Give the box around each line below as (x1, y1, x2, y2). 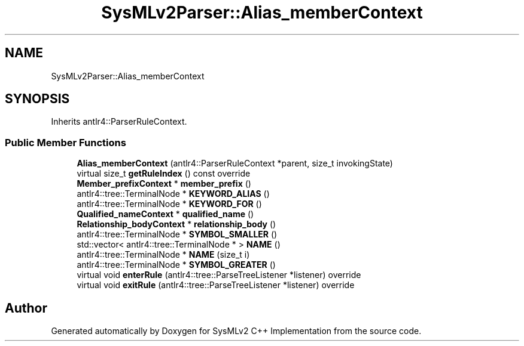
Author (5, 300, 47, 316)
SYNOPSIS (5, 91, 70, 107)
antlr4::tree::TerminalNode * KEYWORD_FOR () (77, 199, 262, 209)
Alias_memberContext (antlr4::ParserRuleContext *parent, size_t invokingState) (77, 158, 393, 169)
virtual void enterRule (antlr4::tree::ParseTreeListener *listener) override (77, 270, 361, 280)
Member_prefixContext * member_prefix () (77, 178, 251, 189)
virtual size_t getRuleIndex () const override (77, 168, 251, 179)
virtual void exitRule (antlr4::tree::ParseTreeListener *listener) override (77, 280, 355, 291)
